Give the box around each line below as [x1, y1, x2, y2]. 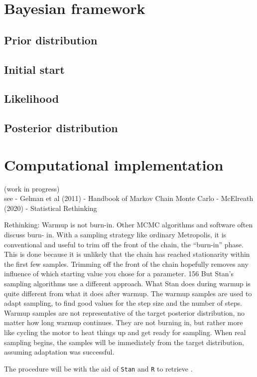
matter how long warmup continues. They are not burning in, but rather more [4, 317, 243, 328]
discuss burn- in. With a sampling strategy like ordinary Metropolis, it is [4, 229, 227, 239]
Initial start [4, 61, 65, 77]
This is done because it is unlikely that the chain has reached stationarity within [4, 249, 250, 259]
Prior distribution [4, 32, 98, 47]
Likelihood [4, 91, 59, 106]
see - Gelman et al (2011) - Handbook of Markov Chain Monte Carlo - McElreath [4, 193, 254, 203]
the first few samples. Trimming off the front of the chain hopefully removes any [4, 258, 249, 269]
